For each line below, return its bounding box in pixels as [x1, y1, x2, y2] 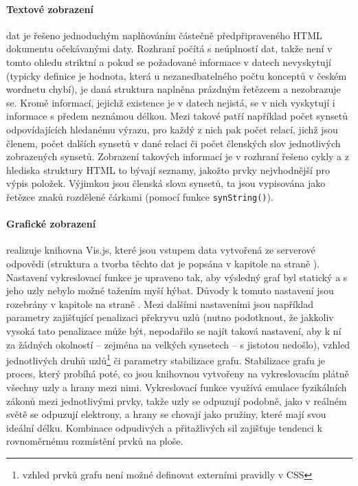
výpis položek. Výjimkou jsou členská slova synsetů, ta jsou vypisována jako [6, 176, 326, 190]
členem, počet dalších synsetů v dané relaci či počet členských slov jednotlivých [6, 135, 341, 150]
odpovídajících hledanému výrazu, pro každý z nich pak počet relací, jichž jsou [6, 122, 338, 136]
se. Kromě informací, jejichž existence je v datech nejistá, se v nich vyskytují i [6, 95, 335, 109]
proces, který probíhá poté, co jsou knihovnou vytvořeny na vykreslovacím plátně [6, 366, 349, 381]
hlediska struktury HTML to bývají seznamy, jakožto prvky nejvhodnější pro [6, 162, 330, 177]
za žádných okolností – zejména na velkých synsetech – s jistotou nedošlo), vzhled [6, 337, 350, 351]
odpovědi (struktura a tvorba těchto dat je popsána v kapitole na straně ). [6, 256, 320, 270]
